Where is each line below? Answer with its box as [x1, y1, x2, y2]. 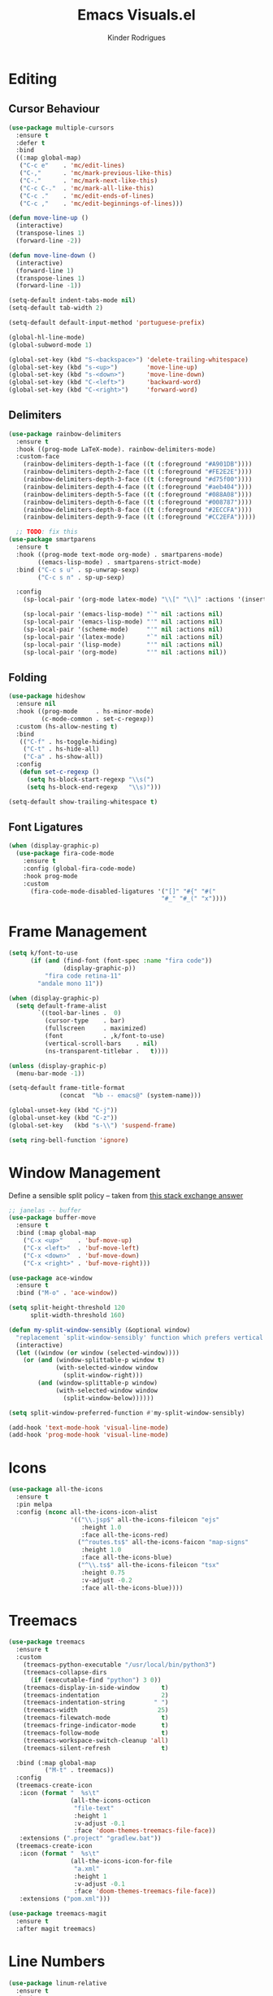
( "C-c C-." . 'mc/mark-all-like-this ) [19, 184, 154, 192]
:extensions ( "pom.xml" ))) [19, 1895, 111, 1903]
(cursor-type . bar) [44, 1017, 126, 1025]
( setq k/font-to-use [8, 949, 79, 957]
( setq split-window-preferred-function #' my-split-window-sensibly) [8, 1408, 245, 1417]
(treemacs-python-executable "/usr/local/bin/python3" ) [23, 1661, 217, 1670]
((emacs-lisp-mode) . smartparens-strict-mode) [37, 558, 201, 567]
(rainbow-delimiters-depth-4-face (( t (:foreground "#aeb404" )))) [23, 483, 253, 491]
